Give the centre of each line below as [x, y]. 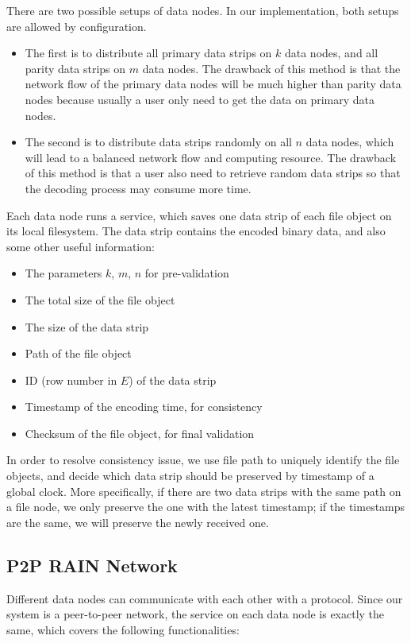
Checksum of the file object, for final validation [140, 433]
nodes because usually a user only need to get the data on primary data [200, 99]
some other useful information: [81, 246]
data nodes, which [350, 142]
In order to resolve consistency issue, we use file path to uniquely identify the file [203, 460]
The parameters [63, 273]
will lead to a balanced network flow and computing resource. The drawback [211, 157]
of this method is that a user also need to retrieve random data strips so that [213, 173]
